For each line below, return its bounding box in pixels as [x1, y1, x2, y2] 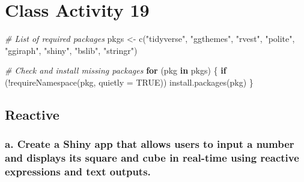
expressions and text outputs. [5, 164, 151, 179]
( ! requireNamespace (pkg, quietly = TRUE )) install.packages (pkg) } [5, 75, 254, 88]
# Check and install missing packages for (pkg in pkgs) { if [5, 64, 226, 77]
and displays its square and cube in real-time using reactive [5, 150, 299, 165]
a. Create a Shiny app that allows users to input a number [5, 136, 294, 151]
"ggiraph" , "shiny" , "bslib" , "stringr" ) [5, 44, 138, 56]
